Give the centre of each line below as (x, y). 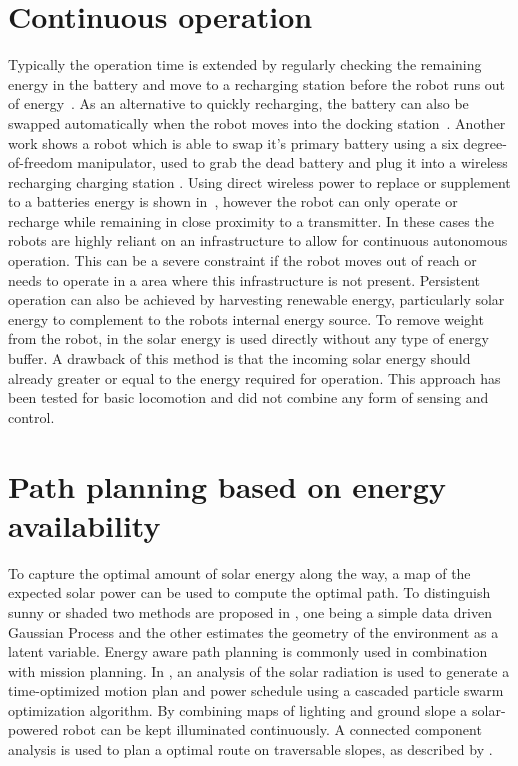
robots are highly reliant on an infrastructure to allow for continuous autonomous (258, 240)
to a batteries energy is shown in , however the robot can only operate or (233, 201)
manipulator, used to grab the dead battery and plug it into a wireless (292, 162)
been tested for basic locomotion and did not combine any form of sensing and (248, 397)
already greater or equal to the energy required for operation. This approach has (254, 377)
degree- (485, 142)
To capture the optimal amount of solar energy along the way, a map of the (239, 572)
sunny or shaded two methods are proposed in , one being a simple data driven (250, 611)
